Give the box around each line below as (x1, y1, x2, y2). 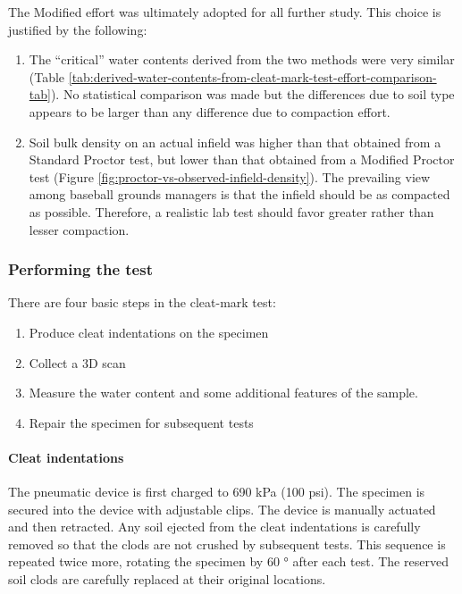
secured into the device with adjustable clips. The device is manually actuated (8, 499, 436, 518)
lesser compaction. (29, 220, 130, 238)
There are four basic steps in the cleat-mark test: (8, 293, 276, 312)
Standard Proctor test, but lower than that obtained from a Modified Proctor (29, 150, 455, 169)
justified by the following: (8, 20, 147, 38)
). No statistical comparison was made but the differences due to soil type (50, 85, 455, 104)
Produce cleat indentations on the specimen (29, 322, 269, 341)
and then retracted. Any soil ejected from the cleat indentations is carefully (8, 517, 421, 536)
